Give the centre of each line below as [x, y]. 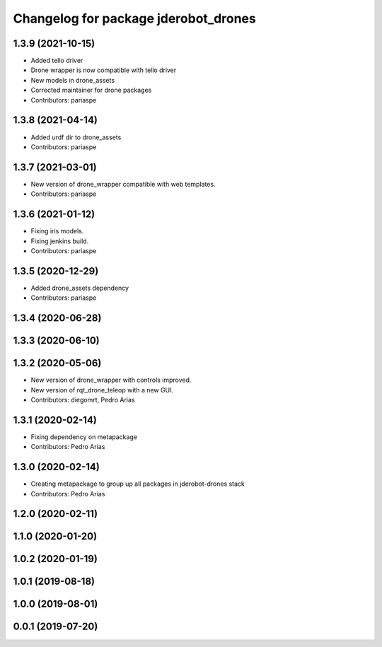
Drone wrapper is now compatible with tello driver [104, 70]
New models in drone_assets [73, 80]
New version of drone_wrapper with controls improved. [111, 380]
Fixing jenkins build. [60, 241]
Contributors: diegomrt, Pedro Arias [83, 400]
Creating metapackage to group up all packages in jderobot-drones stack [138, 484]
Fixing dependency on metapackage [84, 437]
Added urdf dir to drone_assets [76, 137]
